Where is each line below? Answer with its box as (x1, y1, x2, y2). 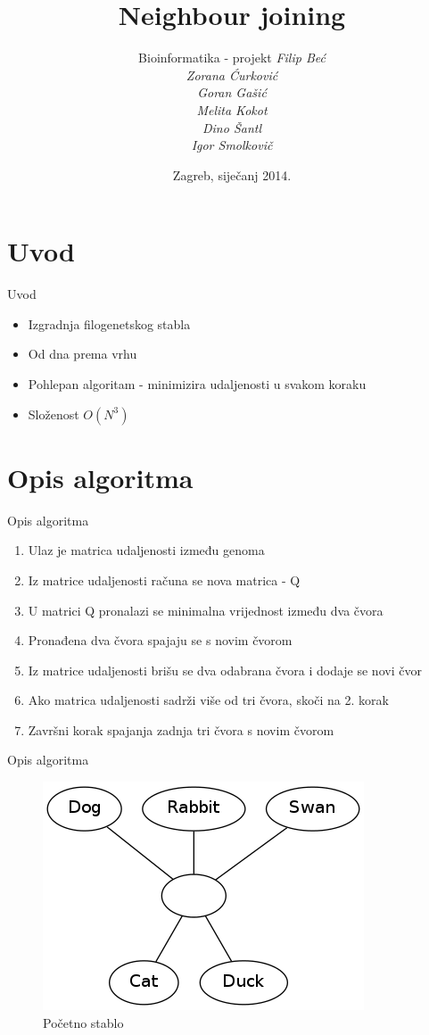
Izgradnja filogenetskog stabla (28, 314, 191, 333)
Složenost (28, 404, 79, 423)
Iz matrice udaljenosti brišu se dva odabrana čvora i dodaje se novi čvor (28, 660, 422, 679)
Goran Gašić (197, 83, 267, 102)
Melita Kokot (196, 100, 268, 119)
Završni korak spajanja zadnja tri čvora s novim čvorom (28, 720, 334, 739)
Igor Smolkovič (191, 136, 273, 154)
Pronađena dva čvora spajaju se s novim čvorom (28, 631, 293, 650)
